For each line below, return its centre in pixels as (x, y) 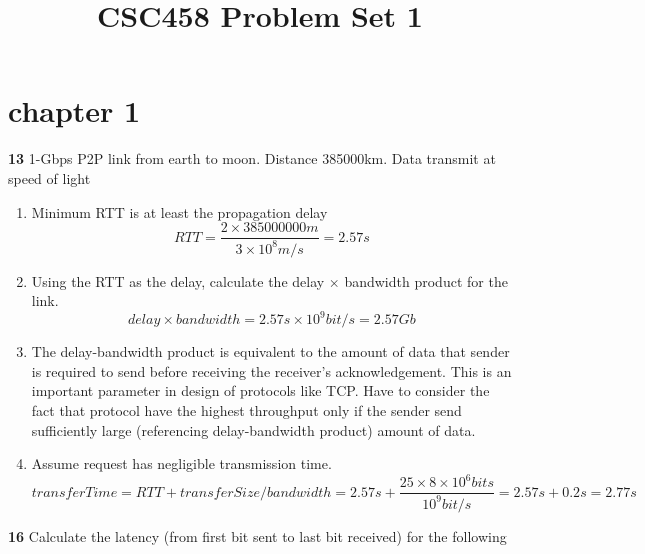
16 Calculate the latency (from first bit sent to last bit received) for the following (257, 535)
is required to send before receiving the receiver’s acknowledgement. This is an (271, 370)
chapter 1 (74, 110)
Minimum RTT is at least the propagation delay (179, 211)
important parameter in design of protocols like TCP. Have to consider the (260, 390)
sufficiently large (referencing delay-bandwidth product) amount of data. (253, 429)
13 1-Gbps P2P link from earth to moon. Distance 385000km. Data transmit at (252, 158)
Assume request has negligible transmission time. (181, 463)
